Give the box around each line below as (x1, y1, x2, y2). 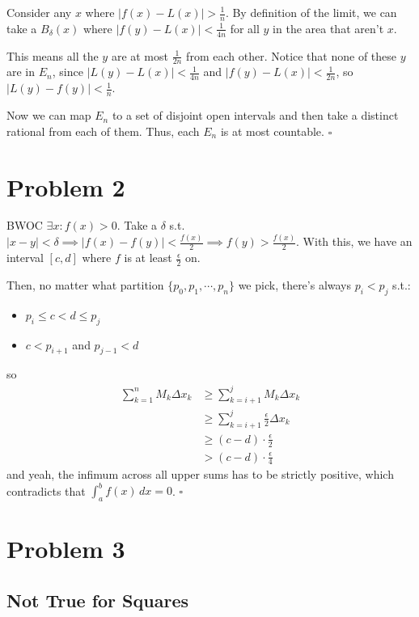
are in (6, 63, 36, 80)
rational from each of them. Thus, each (6, 122, 200, 139)
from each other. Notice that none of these (186, 47, 397, 64)
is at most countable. (220, 122, 324, 139)
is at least (124, 249, 172, 266)
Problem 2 (6, 170, 125, 203)
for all (230, 19, 260, 36)
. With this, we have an (296, 233, 413, 250)
